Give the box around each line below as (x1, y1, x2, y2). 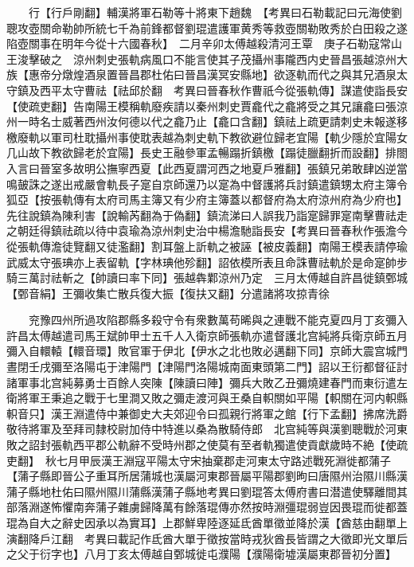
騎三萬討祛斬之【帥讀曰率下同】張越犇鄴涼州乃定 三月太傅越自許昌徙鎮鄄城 (6, 269, 408, 286)
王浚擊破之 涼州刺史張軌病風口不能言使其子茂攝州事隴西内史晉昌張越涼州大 (6, 50, 408, 67)
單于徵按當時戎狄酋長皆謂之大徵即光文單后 (184, 530, 408, 546)
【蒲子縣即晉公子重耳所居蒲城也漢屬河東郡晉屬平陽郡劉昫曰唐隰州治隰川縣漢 (6, 467, 408, 484)
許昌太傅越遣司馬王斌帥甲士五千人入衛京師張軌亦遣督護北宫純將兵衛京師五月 (6, 327, 408, 343)
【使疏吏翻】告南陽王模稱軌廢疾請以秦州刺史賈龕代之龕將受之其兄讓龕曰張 (6, 97, 396, 114)
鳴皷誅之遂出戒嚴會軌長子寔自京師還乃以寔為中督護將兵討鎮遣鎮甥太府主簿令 (6, 175, 408, 192)
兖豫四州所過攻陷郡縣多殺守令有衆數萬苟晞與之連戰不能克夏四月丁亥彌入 (28, 311, 408, 328)
